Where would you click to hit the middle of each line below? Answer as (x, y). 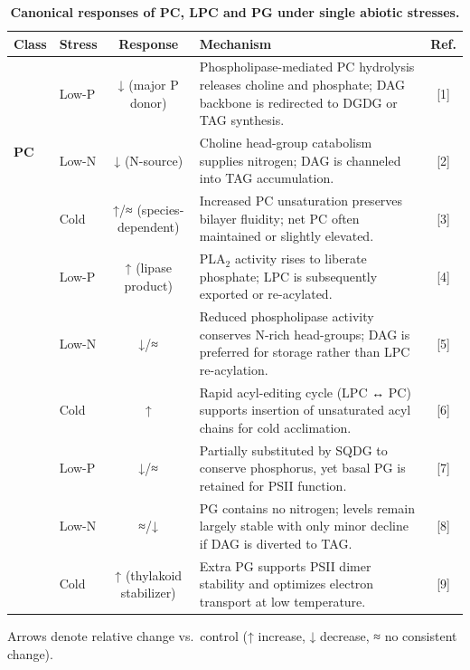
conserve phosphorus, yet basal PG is (302, 468)
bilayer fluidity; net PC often (279, 218)
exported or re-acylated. (266, 294)
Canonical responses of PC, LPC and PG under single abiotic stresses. (235, 12)
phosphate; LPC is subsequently (288, 276)
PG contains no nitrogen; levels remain (307, 507)
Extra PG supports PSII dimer (285, 565)
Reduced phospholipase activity (287, 316)
